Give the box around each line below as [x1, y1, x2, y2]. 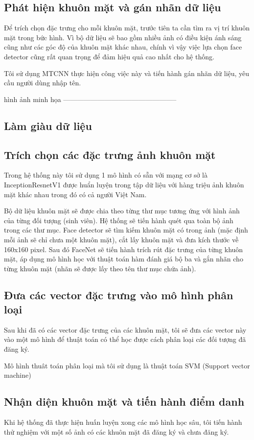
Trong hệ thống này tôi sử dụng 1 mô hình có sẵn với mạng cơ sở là [4, 170, 208, 180]
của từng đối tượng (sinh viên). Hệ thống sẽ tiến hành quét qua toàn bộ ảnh [4, 215, 233, 225]
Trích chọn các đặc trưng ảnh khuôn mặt [4, 147, 216, 162]
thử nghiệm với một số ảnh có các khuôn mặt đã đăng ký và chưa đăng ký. [4, 426, 229, 437]
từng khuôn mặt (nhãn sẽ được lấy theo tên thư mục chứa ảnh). [4, 263, 196, 273]
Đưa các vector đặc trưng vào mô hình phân [4, 287, 233, 302]
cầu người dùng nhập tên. [4, 78, 81, 88]
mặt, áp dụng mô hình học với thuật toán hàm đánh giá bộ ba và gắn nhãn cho [4, 254, 243, 264]
